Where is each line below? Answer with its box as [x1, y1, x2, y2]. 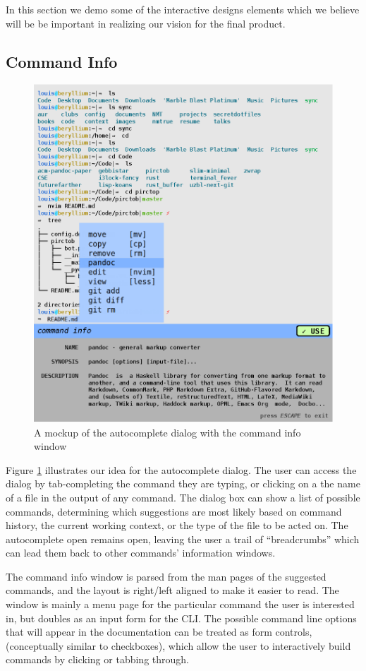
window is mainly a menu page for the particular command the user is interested [6, 597, 355, 612]
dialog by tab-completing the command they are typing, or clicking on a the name [6, 476, 360, 491]
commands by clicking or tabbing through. [6, 652, 189, 667]
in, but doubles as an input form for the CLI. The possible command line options [6, 610, 357, 625]
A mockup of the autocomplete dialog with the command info [34, 424, 301, 439]
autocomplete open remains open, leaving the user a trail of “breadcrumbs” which [6, 531, 360, 546]
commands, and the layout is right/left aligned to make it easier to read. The [6, 583, 339, 598]
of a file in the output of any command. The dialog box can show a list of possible [6, 489, 360, 504]
